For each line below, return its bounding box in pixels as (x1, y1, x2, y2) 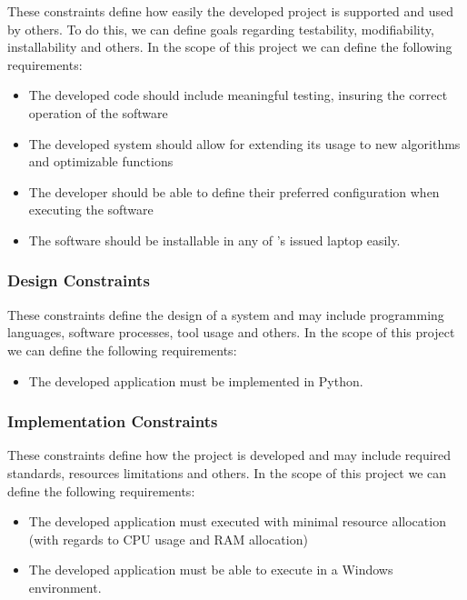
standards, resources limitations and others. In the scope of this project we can (7, 463, 447, 482)
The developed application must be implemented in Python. (28, 371, 363, 390)
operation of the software (28, 103, 168, 122)
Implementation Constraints (7, 410, 218, 433)
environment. (28, 577, 102, 596)
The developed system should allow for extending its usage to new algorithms (28, 134, 461, 153)
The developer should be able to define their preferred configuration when (28, 182, 440, 201)
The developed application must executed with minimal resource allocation (28, 512, 446, 531)
